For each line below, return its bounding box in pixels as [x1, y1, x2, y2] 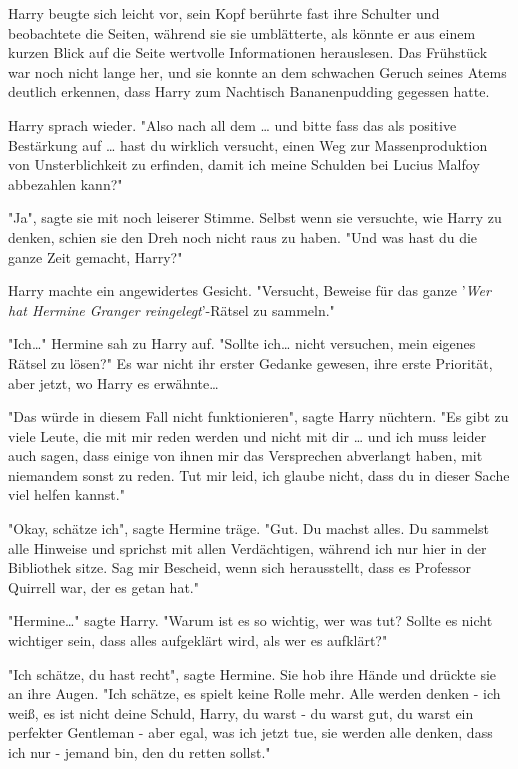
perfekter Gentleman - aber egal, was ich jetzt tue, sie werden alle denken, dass [8, 722, 493, 743]
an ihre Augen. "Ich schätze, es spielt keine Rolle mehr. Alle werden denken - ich [8, 683, 501, 704]
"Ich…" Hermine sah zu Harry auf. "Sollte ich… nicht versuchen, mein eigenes [8, 333, 476, 354]
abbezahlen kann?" [8, 173, 123, 194]
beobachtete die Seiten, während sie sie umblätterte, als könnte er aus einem [8, 22, 476, 43]
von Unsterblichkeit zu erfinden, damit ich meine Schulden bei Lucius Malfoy [8, 154, 480, 175]
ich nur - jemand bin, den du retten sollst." [8, 742, 271, 762]
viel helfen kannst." [8, 484, 125, 505]
